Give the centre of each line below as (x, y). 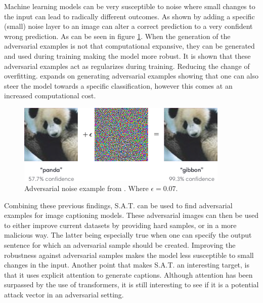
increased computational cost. (50, 96)
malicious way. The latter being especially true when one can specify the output (128, 235)
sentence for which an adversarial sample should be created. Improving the (120, 245)
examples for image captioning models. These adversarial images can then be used (131, 215)
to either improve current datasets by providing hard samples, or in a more (120, 225)
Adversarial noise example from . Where (86, 188)
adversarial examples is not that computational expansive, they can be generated (129, 46)
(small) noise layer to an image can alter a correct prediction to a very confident (128, 26)
